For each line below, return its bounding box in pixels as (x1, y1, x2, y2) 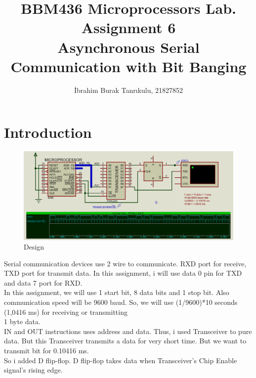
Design (24, 242, 44, 252)
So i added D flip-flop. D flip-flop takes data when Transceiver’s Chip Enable (4, 355, 237, 365)
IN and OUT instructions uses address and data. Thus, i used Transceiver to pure (4, 326, 252, 336)
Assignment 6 (81, 17, 176, 38)
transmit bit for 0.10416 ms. (4, 345, 89, 356)
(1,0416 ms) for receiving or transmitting (4, 306, 128, 317)
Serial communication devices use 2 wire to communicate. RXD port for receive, (4, 258, 247, 268)
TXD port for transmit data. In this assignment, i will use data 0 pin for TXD (4, 268, 242, 278)
